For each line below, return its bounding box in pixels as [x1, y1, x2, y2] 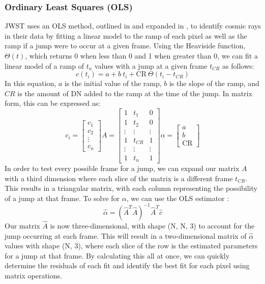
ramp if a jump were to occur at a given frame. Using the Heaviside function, [5, 40, 246, 51]
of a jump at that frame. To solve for [5, 192, 120, 203]
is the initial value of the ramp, [64, 78, 162, 89]
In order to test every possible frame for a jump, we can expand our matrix [5, 162, 240, 173]
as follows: [222, 60, 254, 71]
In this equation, [5, 78, 56, 89]
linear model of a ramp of [5, 60, 84, 71]
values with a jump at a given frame [95, 60, 208, 71]
